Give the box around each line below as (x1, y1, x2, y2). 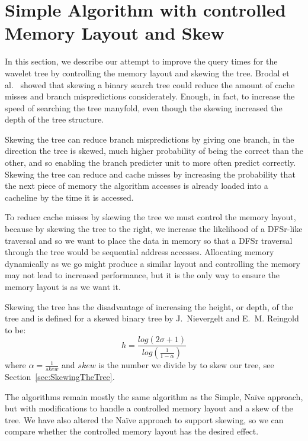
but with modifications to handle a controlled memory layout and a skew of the (5, 402, 293, 414)
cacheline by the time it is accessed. (5, 191, 134, 203)
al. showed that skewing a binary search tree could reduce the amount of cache (5, 78, 295, 91)
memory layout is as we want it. (5, 281, 121, 292)
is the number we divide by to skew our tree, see (98, 359, 274, 371)
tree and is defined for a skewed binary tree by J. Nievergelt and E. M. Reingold (5, 312, 299, 324)
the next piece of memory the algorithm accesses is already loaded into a (5, 179, 268, 192)
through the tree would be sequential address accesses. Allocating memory (5, 246, 274, 258)
